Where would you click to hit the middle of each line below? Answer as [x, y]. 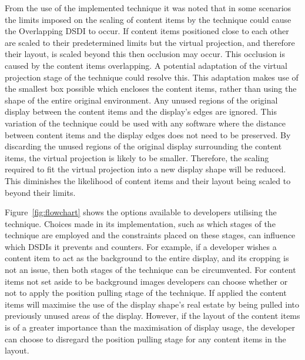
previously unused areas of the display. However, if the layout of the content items [152, 316]
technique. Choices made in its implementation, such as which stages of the [140, 223]
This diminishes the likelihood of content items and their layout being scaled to [148, 180]
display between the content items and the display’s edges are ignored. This [141, 111]
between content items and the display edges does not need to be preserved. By [148, 134]
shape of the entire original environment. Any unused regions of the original [141, 100]
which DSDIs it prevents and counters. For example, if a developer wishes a [141, 246]
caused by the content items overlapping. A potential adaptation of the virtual [146, 65]
